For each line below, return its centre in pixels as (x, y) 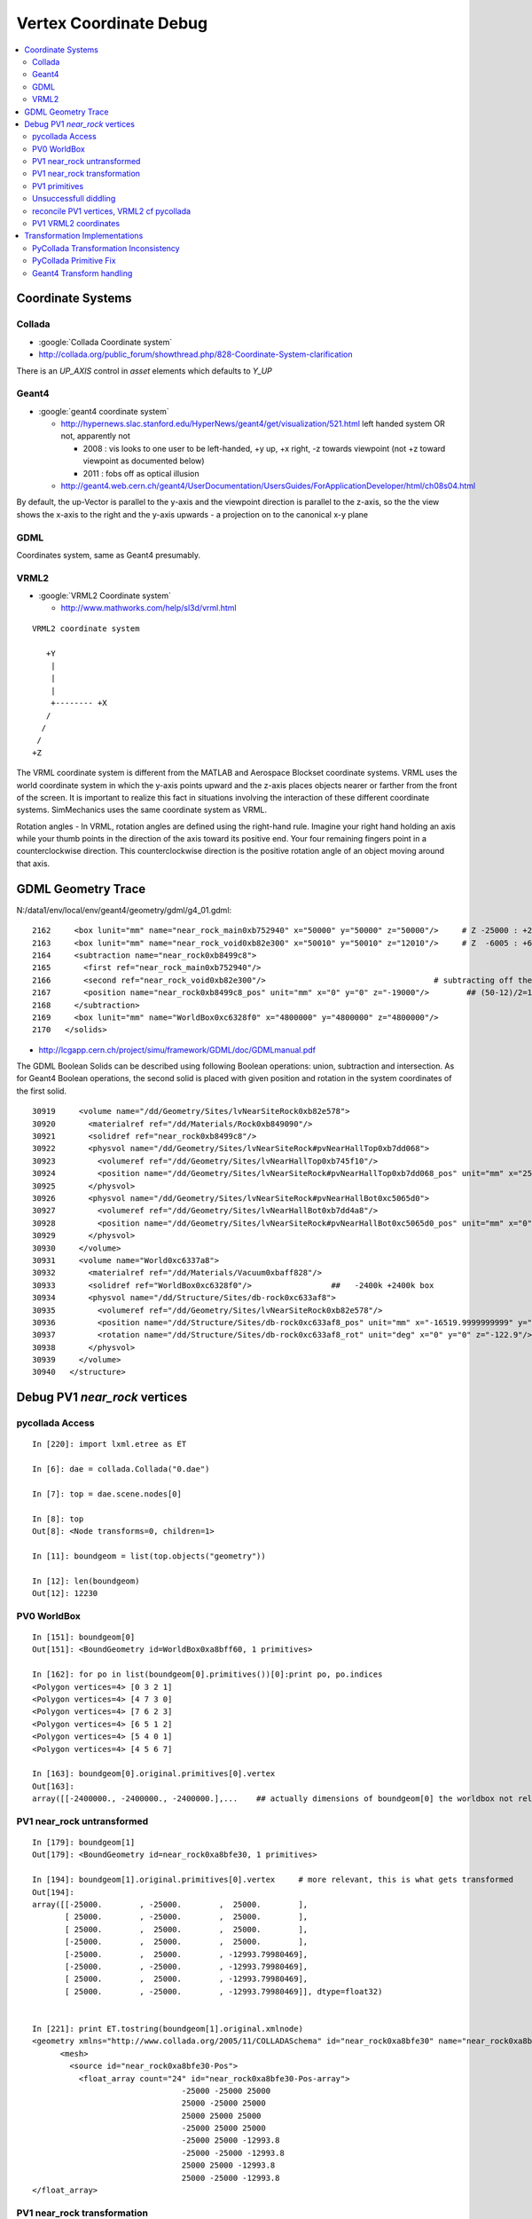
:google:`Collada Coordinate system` (106, 342)
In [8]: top (58, 1519)
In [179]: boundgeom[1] (84, 1843)
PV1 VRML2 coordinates (76, 224)
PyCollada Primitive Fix (74, 261)
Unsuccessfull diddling (74, 199)
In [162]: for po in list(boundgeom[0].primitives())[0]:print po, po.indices (207, 1674)
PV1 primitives (58, 186)
